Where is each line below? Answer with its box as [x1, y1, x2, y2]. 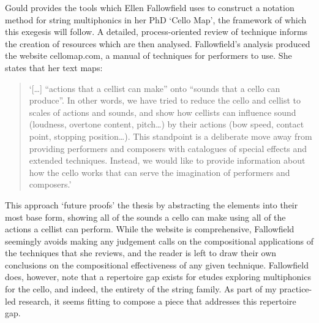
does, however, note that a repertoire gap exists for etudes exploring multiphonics [5, 270, 311, 283]
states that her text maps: [5, 61, 103, 74]
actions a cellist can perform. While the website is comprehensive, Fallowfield [5, 222, 295, 235]
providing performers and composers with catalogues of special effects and [29, 142, 307, 154]
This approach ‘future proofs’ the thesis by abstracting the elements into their [5, 198, 298, 211]
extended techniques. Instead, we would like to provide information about [29, 154, 306, 167]
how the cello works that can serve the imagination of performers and [29, 165, 290, 178]
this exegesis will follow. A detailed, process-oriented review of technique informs [5, 25, 308, 38]
